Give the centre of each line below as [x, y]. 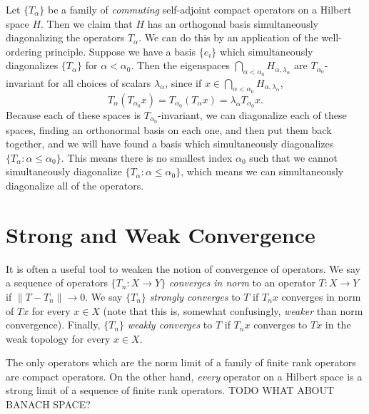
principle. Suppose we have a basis [120, 51]
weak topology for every [58, 338]
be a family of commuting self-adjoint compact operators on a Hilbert [199, 9]
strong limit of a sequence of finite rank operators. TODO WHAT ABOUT [170, 390]
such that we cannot [294, 157]
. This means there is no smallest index [147, 157]
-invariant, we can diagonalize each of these [252, 114]
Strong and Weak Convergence [161, 234]
